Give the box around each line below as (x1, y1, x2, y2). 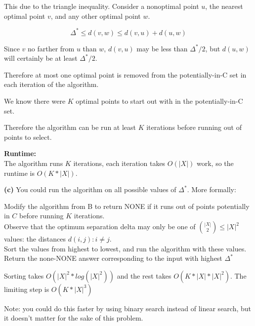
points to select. (4, 131, 52, 142)
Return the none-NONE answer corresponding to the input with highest (4, 253, 222, 263)
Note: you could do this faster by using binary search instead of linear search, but (4, 303, 252, 313)
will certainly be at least (4, 53, 78, 63)
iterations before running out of (146, 122, 242, 132)
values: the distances (4, 234, 66, 244)
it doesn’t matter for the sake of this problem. (4, 313, 143, 323)
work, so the (196, 158, 234, 168)
